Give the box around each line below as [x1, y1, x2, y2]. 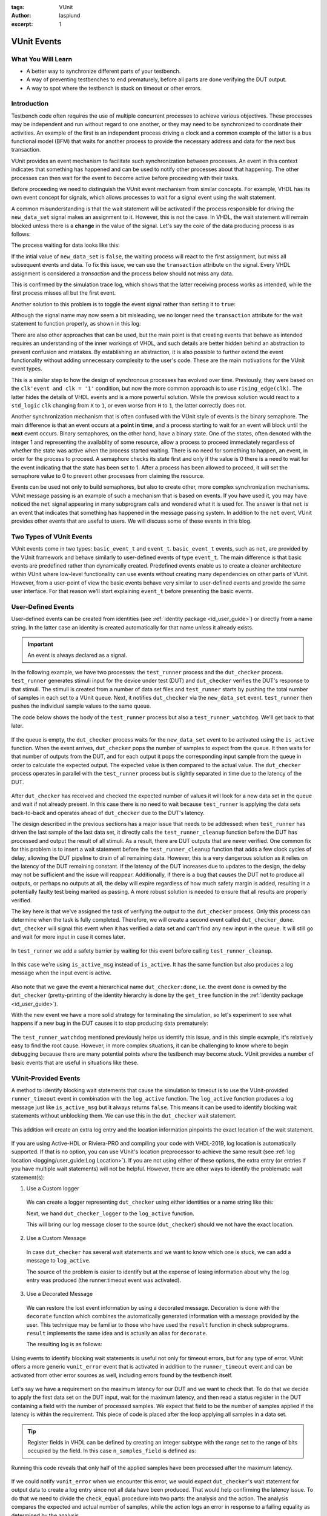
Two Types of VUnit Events [11, 532, 93, 541]
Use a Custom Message [26, 1235, 86, 1242]
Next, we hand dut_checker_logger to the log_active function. [26, 1210, 195, 1217]
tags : [11, 4, 25, 10]
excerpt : [11, 20, 33, 27]
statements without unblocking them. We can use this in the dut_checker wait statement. [11, 1112, 237, 1119]
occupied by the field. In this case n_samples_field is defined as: [27, 1447, 196, 1455]
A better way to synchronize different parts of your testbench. [26, 67, 181, 75]
